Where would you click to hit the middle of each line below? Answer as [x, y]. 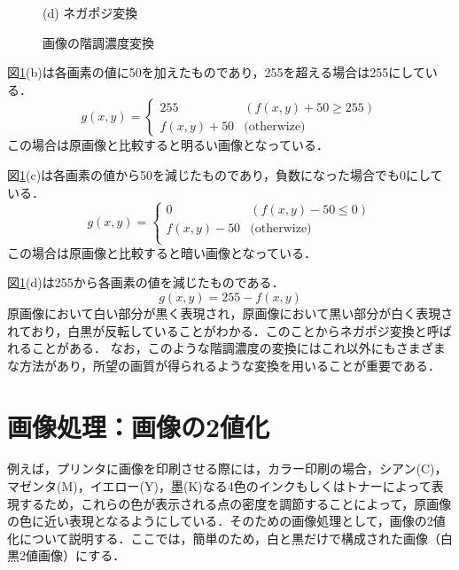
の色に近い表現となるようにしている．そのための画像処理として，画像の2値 [226, 521]
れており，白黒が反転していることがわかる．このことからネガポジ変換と [217, 330]
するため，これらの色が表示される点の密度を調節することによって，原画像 [235, 503]
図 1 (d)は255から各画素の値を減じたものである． [146, 282]
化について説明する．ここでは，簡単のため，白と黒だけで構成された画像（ [224, 538]
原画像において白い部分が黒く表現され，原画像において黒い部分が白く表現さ [230, 312]
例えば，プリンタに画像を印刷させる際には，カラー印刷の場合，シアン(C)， [227, 468]
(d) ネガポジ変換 [90, 12]
